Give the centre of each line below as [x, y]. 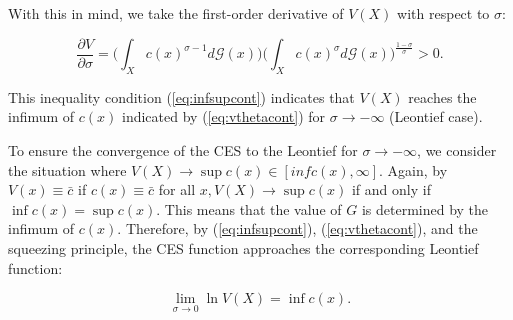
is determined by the [425, 208]
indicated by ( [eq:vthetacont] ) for [224, 116]
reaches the [442, 96]
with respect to [443, 13]
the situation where [67, 169]
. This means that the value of [249, 208]
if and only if [391, 189]
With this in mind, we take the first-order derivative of [176, 13]
